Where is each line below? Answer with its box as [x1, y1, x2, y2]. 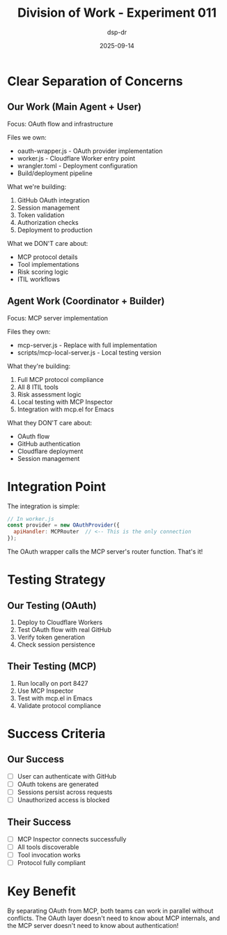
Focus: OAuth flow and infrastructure [7, 119, 113, 128]
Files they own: [7, 327, 51, 336]
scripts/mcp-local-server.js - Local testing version [17, 348, 162, 357]
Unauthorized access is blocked [17, 796, 110, 804]
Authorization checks [17, 218, 79, 226]
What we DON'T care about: [7, 239, 88, 247]
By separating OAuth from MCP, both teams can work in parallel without [7, 906, 214, 915]
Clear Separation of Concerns [7, 73, 183, 89]
